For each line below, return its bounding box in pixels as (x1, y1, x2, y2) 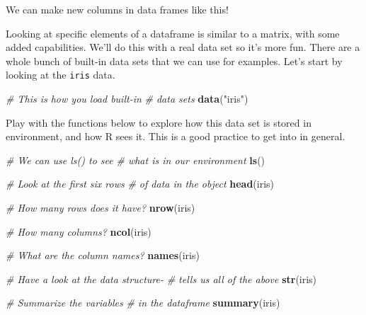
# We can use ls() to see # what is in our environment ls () (6, 152, 265, 167)
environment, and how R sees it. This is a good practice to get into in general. (6, 129, 345, 144)
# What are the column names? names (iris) (6, 248, 200, 263)
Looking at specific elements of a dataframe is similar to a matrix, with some (6, 25, 340, 40)
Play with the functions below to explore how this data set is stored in (6, 115, 311, 130)
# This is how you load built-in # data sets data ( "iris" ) (6, 91, 248, 106)
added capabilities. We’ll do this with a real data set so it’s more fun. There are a (6, 40, 360, 55)
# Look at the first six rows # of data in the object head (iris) (6, 176, 275, 191)
